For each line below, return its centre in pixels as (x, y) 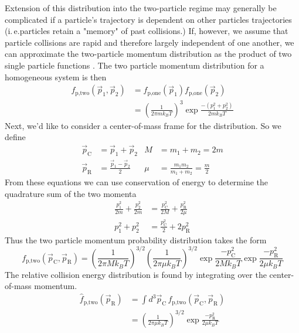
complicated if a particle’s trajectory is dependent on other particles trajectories (148, 19)
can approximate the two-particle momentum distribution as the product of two (148, 54)
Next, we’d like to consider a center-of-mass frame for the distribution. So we (143, 125)
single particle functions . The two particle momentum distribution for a (135, 65)
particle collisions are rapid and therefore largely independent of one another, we (149, 42)
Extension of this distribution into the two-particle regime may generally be (141, 8)
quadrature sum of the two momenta (71, 193)
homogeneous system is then (56, 77)
